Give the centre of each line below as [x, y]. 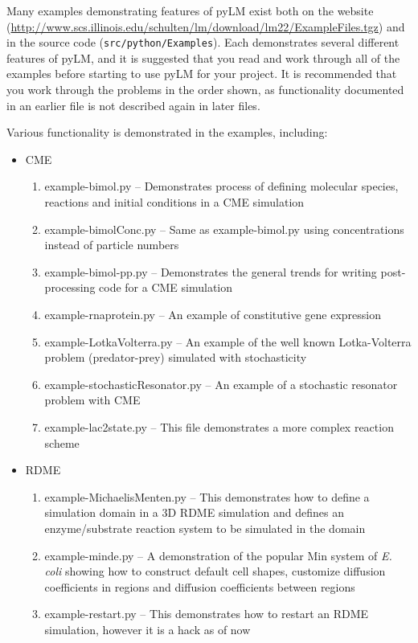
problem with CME [92, 400]
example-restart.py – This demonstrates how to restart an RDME [207, 614]
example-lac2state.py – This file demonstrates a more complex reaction [219, 426]
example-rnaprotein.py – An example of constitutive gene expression [213, 314]
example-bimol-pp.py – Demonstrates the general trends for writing [211, 271]
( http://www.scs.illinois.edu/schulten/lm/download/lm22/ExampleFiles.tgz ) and [206, 26]
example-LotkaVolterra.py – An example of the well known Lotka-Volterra [228, 341]
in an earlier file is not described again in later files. [133, 105]
